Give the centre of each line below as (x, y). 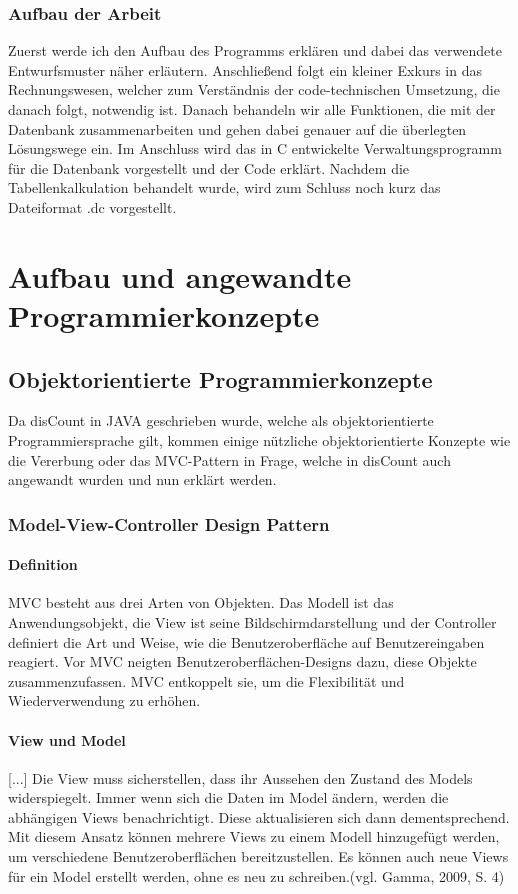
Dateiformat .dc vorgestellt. (92, 206)
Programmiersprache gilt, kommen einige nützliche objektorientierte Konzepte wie (259, 439)
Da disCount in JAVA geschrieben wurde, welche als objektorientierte (221, 420)
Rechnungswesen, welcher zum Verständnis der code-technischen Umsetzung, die (254, 89)
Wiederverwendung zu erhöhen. (104, 700)
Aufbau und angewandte (180, 275)
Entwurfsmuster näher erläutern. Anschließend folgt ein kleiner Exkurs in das (245, 69)
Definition (43, 564)
